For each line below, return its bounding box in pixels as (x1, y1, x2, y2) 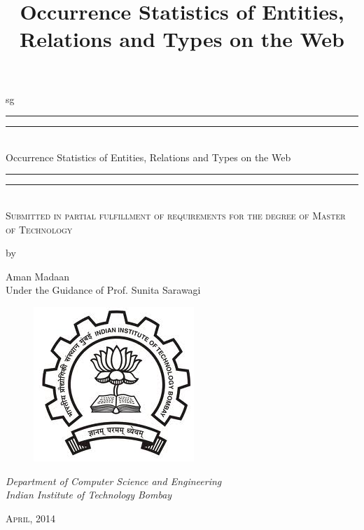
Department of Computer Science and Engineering (6, 473, 222, 488)
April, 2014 (6, 510, 56, 525)
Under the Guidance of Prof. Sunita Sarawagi (6, 283, 201, 297)
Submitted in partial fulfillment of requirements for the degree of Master (6, 208, 346, 222)
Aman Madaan (6, 269, 70, 283)
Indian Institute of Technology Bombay (6, 487, 172, 502)
